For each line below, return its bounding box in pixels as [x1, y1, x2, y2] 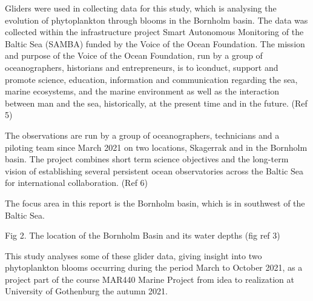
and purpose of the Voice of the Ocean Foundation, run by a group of [5, 49, 263, 62]
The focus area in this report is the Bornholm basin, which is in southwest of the [5, 196, 305, 209]
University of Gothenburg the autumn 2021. [5, 285, 168, 297]
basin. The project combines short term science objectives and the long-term [5, 153, 289, 165]
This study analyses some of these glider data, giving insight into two [5, 249, 262, 262]
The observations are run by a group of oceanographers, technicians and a [5, 128, 280, 141]
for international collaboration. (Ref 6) [5, 176, 148, 189]
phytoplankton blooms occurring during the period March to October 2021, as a [5, 261, 303, 274]
